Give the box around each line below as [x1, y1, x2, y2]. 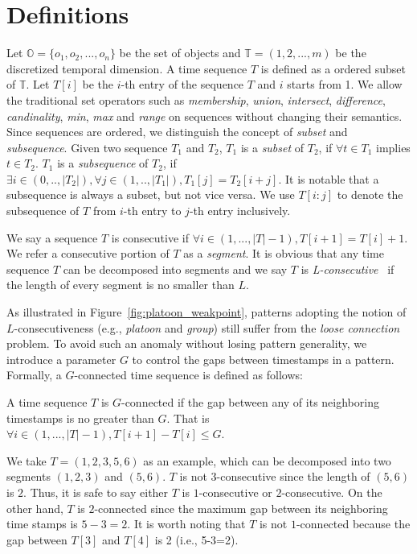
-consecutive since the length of [216, 468, 370, 485]
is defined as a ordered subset [260, 60, 406, 76]
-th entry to [123, 202, 182, 219]
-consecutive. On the [281, 483, 382, 500]
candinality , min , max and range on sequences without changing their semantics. [6, 107, 403, 124]
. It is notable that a [278, 170, 379, 187]
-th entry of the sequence [121, 76, 244, 93]
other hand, [6, 499, 63, 516]
